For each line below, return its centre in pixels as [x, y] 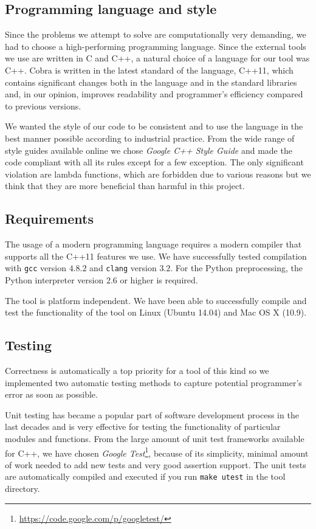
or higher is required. [159, 279]
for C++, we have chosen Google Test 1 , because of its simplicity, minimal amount [157, 452]
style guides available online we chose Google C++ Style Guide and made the [149, 150]
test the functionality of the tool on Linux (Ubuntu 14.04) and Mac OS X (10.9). [156, 312]
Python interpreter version [54, 279]
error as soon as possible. [51, 394]
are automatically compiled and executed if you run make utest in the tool [145, 476]
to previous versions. [43, 105]
